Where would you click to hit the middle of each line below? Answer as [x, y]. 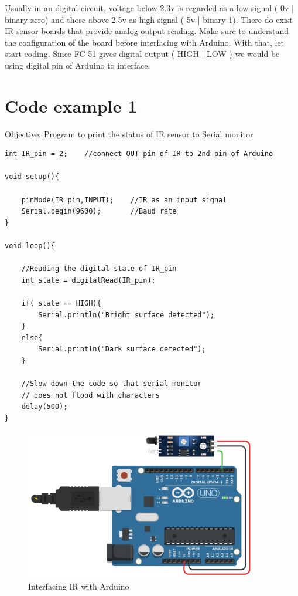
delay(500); [44, 407]
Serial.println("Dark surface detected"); [122, 349]
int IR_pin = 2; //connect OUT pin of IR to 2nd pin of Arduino [139, 154]
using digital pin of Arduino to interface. [78, 65]
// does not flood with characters [90, 395]
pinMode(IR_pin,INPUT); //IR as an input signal [124, 200]
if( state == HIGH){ [61, 303]
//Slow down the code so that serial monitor [112, 384]
